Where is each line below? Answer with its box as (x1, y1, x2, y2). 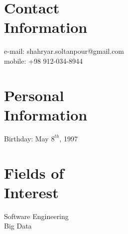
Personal (4, 85, 64, 105)
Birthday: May (4, 133, 49, 143)
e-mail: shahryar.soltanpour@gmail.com (4, 46, 125, 56)
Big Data (4, 221, 32, 231)
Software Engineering (4, 211, 69, 221)
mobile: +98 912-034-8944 (4, 55, 83, 66)
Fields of (4, 162, 64, 183)
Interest (4, 182, 59, 202)
